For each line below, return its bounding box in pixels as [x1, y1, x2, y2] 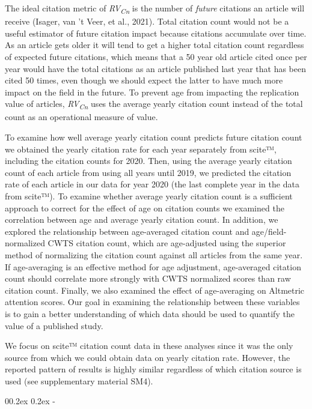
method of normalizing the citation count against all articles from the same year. [5, 248, 303, 261]
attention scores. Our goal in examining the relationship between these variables [5, 295, 300, 308]
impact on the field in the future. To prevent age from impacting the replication [5, 85, 299, 98]
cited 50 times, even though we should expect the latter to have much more [5, 74, 283, 86]
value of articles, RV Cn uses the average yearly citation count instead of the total [5, 97, 303, 112]
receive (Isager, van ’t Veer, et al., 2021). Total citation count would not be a [5, 15, 289, 28]
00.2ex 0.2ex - [5, 395, 56, 407]
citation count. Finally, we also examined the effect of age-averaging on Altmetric [5, 283, 305, 296]
